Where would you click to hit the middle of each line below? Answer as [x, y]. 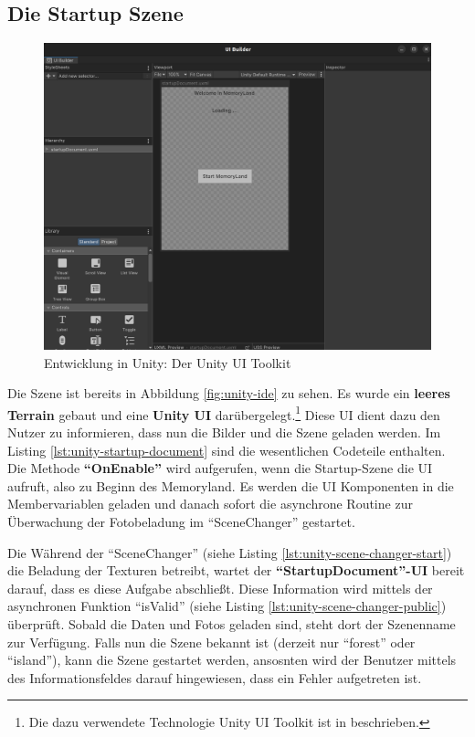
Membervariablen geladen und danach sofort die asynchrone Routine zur [210, 504]
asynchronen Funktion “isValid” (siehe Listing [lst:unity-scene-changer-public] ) [227, 606]
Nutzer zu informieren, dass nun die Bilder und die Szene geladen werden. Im [224, 432]
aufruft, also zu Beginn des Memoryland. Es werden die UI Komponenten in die [231, 485]
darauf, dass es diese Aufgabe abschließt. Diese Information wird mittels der [220, 588]
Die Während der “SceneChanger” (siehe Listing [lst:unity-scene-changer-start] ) [230, 552]
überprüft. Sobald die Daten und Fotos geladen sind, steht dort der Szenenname [232, 623]
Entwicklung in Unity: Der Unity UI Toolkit [168, 362]
